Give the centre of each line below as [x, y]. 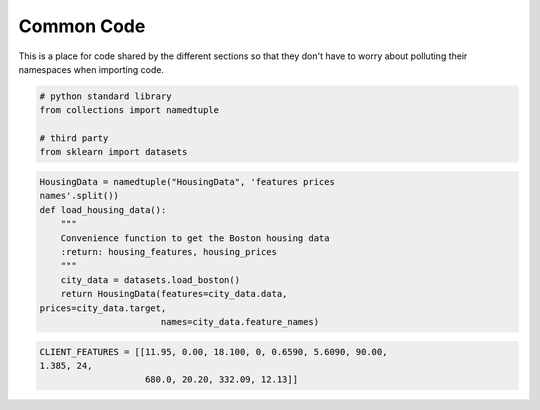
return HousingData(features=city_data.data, [174, 294]
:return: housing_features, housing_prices [168, 252]
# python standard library [105, 96]
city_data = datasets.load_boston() [150, 279]
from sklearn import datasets [113, 152]
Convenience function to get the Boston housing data [195, 238]
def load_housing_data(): [103, 209]
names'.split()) [79, 196]
